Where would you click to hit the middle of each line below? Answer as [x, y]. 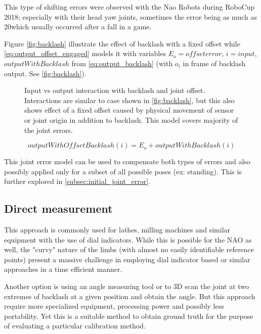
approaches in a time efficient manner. [63, 269]
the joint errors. [49, 130]
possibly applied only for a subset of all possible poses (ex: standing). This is [123, 171]
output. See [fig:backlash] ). [45, 73]
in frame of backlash [214, 63]
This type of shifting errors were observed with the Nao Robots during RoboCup [129, 7]
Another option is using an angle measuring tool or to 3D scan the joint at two [127, 286]
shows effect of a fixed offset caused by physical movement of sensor [129, 110]
